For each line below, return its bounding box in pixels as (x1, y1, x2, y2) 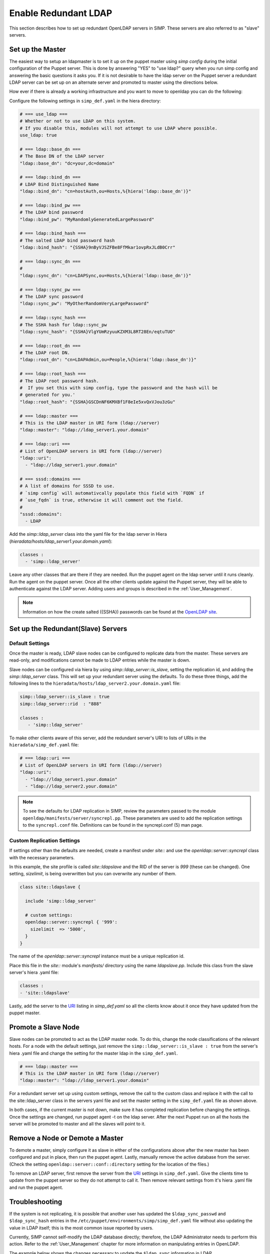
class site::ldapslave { (19, 884, 81, 890)
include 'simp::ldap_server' (25, 898, 97, 904)
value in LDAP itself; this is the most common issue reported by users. (9, 1224, 153, 1231)
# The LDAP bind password (19, 210, 83, 215)
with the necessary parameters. (9, 854, 75, 860)
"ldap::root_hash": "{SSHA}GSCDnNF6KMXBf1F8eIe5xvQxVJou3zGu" (19, 399, 175, 405)
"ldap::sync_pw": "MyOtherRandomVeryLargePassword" (19, 301, 149, 306)
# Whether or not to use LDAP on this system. (19, 118, 136, 124)
